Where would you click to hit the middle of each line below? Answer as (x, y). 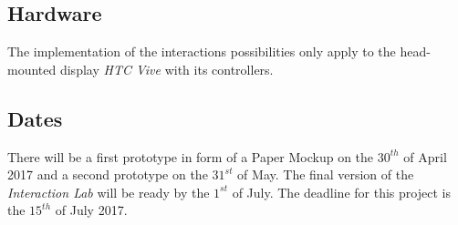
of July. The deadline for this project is (341, 192)
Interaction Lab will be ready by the (109, 192)
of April (425, 156)
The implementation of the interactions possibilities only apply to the (202, 51)
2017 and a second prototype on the (108, 174)
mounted (32, 69)
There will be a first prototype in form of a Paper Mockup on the (191, 156)
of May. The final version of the (326, 174)
